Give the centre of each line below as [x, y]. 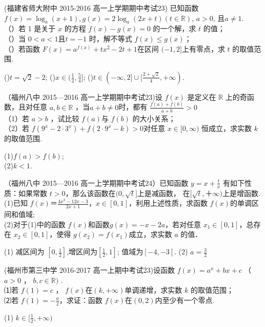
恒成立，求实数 [227, 128]
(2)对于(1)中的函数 [35, 224]
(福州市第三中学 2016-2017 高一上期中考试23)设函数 [89, 270]
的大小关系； [154, 118]
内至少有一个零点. [185, 300]
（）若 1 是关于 [30, 28]
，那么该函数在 [90, 193]
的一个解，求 [175, 28]
